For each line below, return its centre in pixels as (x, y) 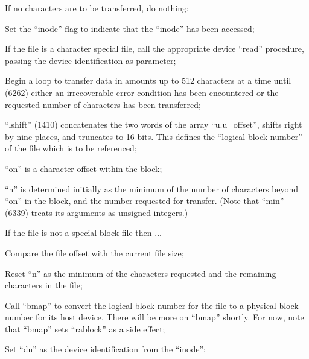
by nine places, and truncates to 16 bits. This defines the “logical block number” (154, 136)
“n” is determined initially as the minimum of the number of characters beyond (152, 189)
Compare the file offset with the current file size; (94, 253)
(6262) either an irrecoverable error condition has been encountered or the (142, 92)
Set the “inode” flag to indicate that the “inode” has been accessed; (130, 28)
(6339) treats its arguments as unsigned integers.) (97, 212)
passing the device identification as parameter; (91, 60)
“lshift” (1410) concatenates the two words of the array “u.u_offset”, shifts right (154, 125)
